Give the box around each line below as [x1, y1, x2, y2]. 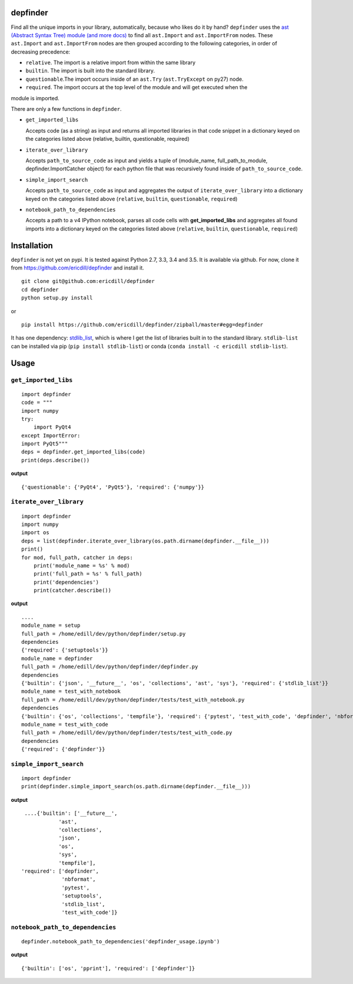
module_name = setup [21, 622, 81, 629]
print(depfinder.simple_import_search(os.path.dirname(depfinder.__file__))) [21, 783, 251, 790]
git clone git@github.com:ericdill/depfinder [21, 278, 155, 285]
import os [21, 529, 49, 536]
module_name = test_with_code [21, 721, 109, 728]
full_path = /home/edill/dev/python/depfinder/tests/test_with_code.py [21, 729, 232, 736]
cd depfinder [21, 286, 59, 293]
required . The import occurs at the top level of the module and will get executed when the [25, 84, 248, 91]
